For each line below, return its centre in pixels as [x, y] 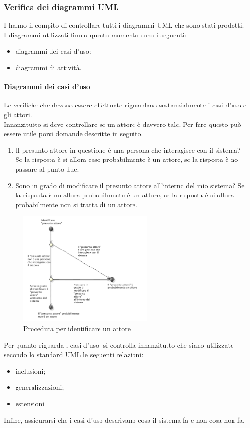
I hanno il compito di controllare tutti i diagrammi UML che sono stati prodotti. [124, 25]
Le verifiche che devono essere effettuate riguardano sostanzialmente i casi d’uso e [125, 105]
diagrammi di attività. [48, 67]
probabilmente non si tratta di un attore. [76, 204]
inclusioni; [30, 370]
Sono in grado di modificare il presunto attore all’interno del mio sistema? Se [130, 185]
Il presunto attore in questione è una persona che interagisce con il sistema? [128, 150]
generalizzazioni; [40, 387]
